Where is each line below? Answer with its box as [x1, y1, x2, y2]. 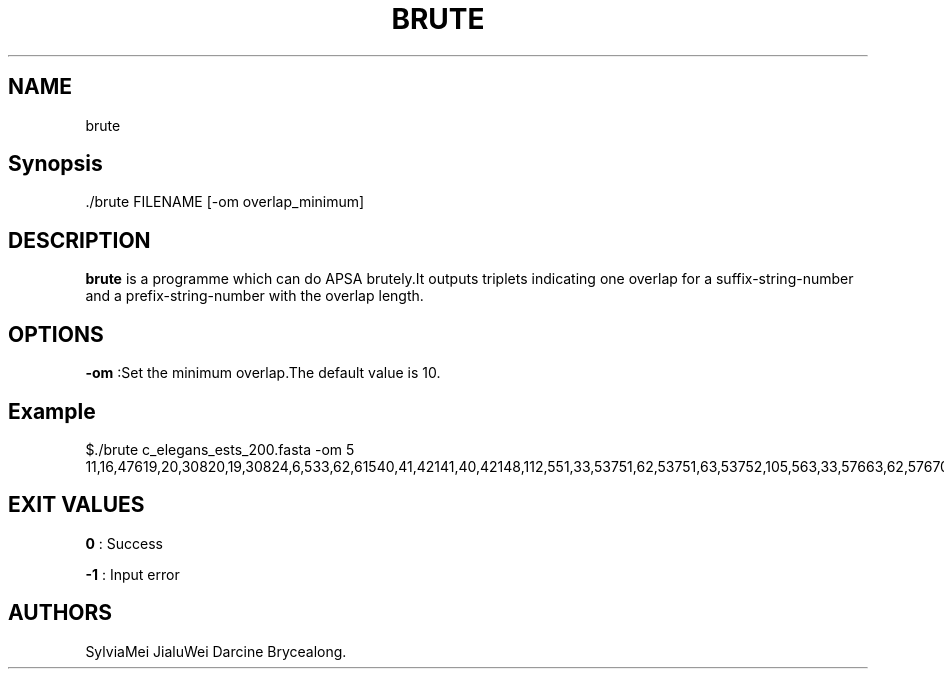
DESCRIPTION [8, 227, 151, 253]
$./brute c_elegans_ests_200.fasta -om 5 [85, 440, 355, 458]
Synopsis [8, 151, 103, 177]
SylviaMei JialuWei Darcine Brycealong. [85, 642, 347, 660]
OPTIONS [8, 321, 104, 347]
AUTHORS [8, 600, 113, 626]
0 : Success [85, 534, 163, 552]
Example [8, 398, 96, 424]
